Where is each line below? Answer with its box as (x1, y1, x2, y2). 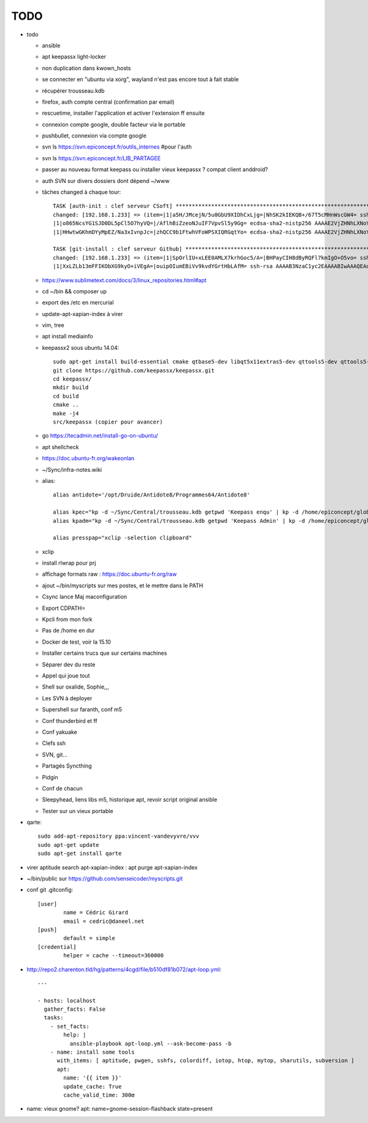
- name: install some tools (50, 1049, 135, 1055)
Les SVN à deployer (42, 694, 93, 702)
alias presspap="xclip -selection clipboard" (53, 534, 193, 541)
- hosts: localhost (37, 997, 96, 1004)
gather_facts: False (44, 1006, 106, 1013)
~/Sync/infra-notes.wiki (42, 466, 102, 473)
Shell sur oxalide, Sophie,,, (42, 683, 109, 690)
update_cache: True (63, 1083, 122, 1090)
